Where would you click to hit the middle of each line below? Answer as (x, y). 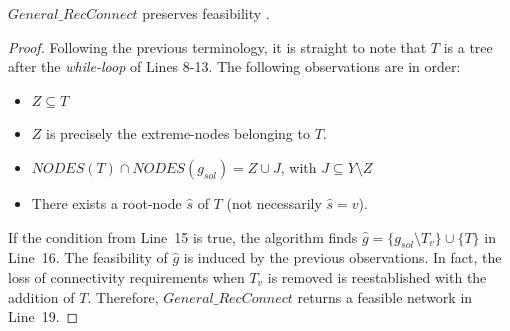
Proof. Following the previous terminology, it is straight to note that (217, 46)
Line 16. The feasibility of (88, 257)
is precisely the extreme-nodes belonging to (178, 133)
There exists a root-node (106, 202)
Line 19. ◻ (43, 316)
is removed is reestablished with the (377, 276)
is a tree (468, 46)
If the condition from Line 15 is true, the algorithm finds (183, 236)
